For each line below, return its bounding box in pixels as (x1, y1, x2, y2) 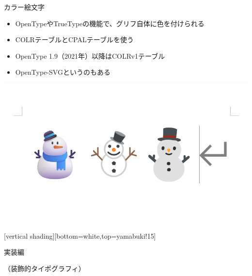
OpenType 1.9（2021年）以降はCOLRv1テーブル (15, 50, 165, 61)
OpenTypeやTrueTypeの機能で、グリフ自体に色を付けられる (15, 18, 205, 28)
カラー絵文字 (4, 2, 45, 12)
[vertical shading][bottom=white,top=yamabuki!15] (4, 230, 156, 241)
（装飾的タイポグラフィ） (4, 263, 85, 273)
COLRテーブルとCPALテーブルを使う (15, 34, 134, 45)
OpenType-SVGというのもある (15, 67, 110, 77)
